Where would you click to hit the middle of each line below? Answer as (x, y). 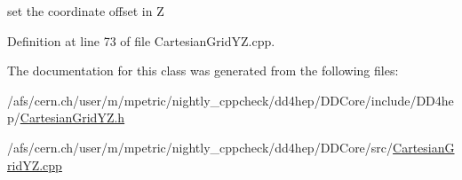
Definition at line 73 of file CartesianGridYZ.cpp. (141, 40)
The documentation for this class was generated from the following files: (203, 70)
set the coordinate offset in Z (86, 11)
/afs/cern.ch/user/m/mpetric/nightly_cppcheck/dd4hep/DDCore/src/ (200, 147)
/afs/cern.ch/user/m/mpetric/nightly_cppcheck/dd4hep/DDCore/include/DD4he (231, 100)
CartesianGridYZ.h (72, 117)
